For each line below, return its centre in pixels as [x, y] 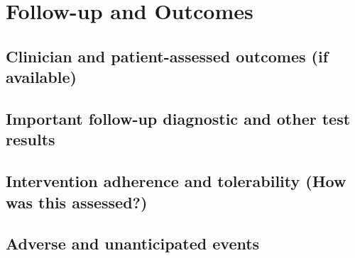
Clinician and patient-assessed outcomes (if [167, 56]
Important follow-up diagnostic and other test [178, 118]
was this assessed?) [77, 202]
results [31, 139]
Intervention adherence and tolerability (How [176, 181]
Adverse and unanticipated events [133, 243]
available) [41, 77]
